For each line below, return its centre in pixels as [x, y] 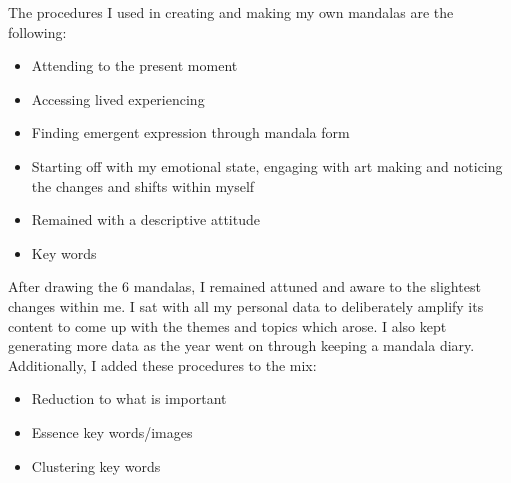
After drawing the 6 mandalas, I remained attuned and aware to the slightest [244, 286]
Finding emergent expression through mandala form [190, 132]
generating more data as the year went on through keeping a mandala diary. [241, 345]
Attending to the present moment [134, 65]
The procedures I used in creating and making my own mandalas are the [231, 12]
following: [37, 31]
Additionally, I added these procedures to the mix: [162, 364]
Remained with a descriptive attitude [145, 219]
